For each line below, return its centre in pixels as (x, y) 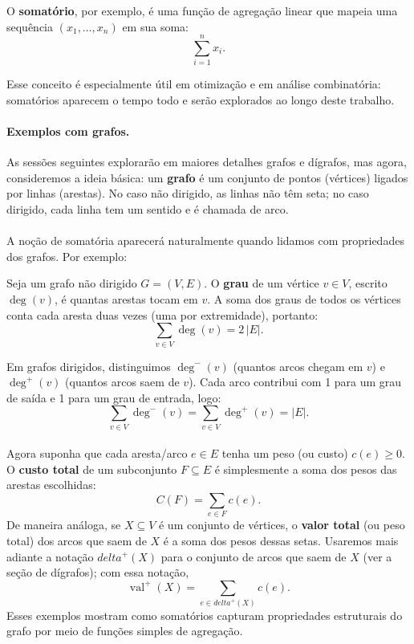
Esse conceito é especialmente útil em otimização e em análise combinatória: (194, 84)
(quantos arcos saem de (122, 382)
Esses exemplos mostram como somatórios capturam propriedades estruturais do (205, 615)
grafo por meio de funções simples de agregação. (125, 631)
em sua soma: (155, 26)
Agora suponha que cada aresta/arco (97, 453)
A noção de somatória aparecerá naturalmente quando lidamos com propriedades (205, 240)
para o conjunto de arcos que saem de (254, 556)
